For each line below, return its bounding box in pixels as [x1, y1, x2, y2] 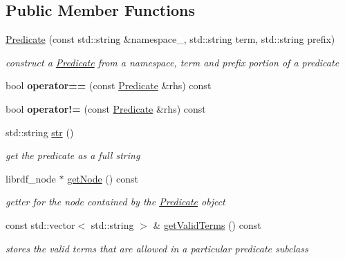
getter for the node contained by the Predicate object [6, 194, 225, 209]
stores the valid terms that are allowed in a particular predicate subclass [6, 241, 308, 255]
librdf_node [6, 171, 56, 185]
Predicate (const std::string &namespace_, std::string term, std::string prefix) [6, 32, 335, 46]
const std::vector [6, 217, 75, 232]
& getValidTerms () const [153, 217, 261, 232]
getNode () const [67, 171, 138, 185]
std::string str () [6, 124, 74, 139]
